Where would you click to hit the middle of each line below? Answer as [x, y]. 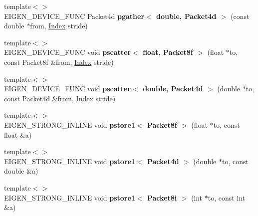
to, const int [227, 197]
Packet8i [162, 197]
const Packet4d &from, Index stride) [60, 98]
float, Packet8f [168, 52]
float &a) [18, 134]
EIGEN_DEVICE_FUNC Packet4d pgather [74, 16]
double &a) [21, 171]
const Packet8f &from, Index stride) [59, 62]
